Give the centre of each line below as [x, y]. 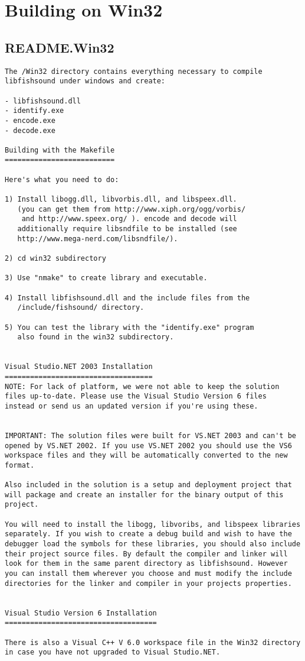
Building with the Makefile [60, 150]
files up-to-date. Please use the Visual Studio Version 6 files [136, 396]
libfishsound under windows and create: [85, 81]
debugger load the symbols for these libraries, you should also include [153, 544]
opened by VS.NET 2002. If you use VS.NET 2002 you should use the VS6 [148, 445]
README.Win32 [60, 47]
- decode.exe [30, 130]
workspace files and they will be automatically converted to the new [146, 456]
